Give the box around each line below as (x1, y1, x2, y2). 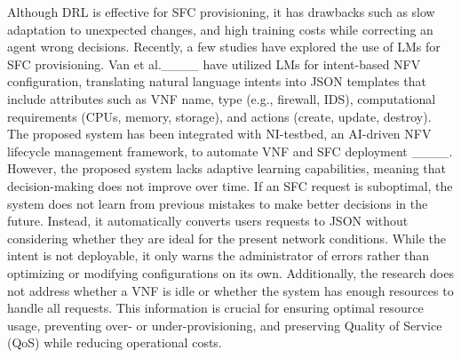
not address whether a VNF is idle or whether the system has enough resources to (7, 281, 454, 299)
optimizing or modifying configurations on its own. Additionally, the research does (7, 263, 454, 282)
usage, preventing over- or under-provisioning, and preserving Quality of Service (7, 315, 442, 334)
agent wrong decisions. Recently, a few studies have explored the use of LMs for (7, 37, 441, 56)
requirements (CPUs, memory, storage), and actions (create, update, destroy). (7, 107, 432, 125)
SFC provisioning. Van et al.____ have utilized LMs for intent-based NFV (7, 54, 421, 73)
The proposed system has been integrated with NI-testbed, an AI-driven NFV (7, 124, 432, 143)
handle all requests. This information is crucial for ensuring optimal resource (7, 298, 424, 317)
